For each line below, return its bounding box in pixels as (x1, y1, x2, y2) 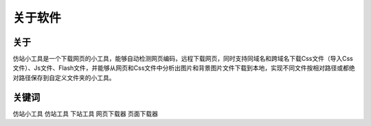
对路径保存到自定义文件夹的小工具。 (12, 73, 115, 81)
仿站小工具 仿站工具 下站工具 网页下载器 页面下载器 (12, 110, 158, 118)
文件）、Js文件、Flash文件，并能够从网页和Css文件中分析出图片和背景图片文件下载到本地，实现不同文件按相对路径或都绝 (12, 64, 355, 72)
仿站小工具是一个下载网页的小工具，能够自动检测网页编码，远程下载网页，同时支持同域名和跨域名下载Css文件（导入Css (12, 55, 354, 63)
